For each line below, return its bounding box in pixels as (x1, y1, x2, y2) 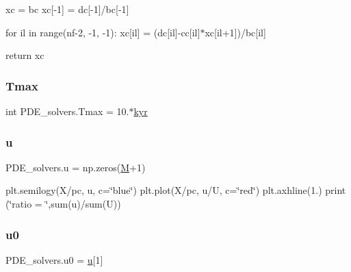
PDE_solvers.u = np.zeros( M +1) (5, 160, 146, 174)
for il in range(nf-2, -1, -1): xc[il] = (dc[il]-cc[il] (5, 25, 200, 39)
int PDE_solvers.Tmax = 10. (5, 104, 129, 118)
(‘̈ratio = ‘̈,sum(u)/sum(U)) (5, 197, 121, 210)
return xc (5, 48, 44, 62)
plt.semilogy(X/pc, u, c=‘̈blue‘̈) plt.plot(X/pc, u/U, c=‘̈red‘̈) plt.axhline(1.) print (5, 183, 346, 197)
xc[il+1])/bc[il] (205, 25, 266, 39)
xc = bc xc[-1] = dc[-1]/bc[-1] (5, 2, 129, 16)
